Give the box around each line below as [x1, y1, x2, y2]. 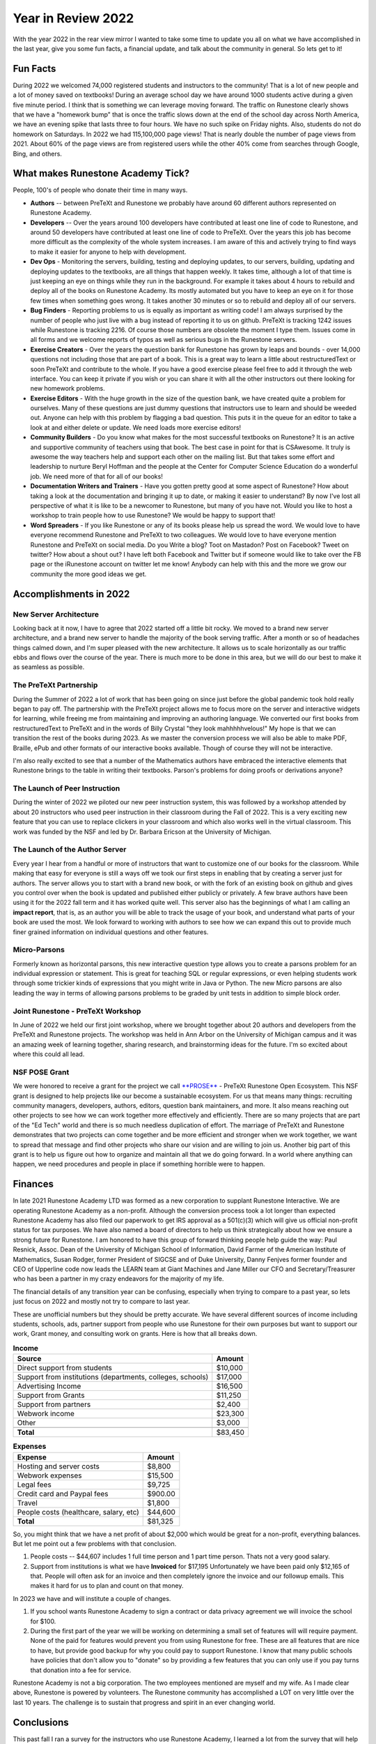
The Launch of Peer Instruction [13, 783, 120, 793]
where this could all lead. [13, 1050, 85, 1058]
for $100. [30, 1617, 56, 1625]
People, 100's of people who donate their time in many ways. [13, 186, 188, 195]
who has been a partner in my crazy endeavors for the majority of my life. [13, 1275, 224, 1283]
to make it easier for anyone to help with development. [30, 248, 187, 256]
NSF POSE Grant [13, 1067, 70, 1077]
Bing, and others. [13, 149, 63, 158]
